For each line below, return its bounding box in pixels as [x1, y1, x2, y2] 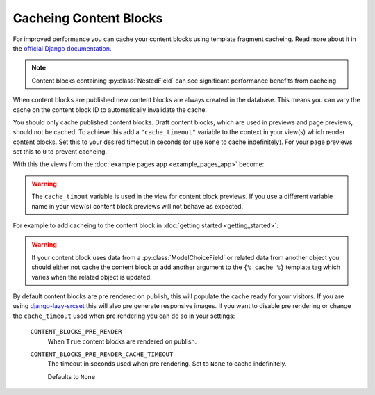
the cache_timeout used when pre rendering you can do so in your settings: [12, 312, 235, 320]
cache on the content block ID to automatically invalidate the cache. [12, 105, 208, 114]
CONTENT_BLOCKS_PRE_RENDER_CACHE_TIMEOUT [30, 350, 174, 358]
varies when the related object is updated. [31, 273, 152, 281]
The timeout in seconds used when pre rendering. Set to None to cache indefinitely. [47, 360, 287, 368]
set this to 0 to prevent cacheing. [12, 147, 108, 156]
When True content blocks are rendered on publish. [47, 337, 197, 346]
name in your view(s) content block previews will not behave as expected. [31, 202, 243, 210]
